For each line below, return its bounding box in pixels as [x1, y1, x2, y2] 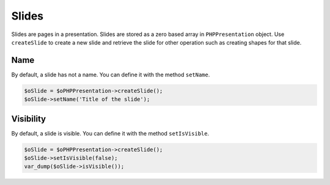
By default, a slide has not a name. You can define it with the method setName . [11, 71, 210, 78]
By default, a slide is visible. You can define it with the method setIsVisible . [11, 129, 210, 137]
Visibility [11, 114, 46, 124]
